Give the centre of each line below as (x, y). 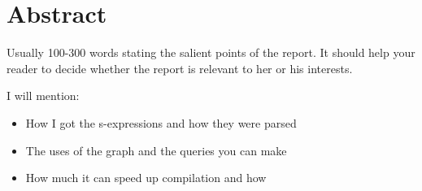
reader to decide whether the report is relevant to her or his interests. (180, 68)
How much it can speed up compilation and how (146, 178)
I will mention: (43, 95)
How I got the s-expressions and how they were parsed (161, 122)
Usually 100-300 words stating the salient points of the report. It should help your (211, 52)
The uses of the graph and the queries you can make (156, 150)
